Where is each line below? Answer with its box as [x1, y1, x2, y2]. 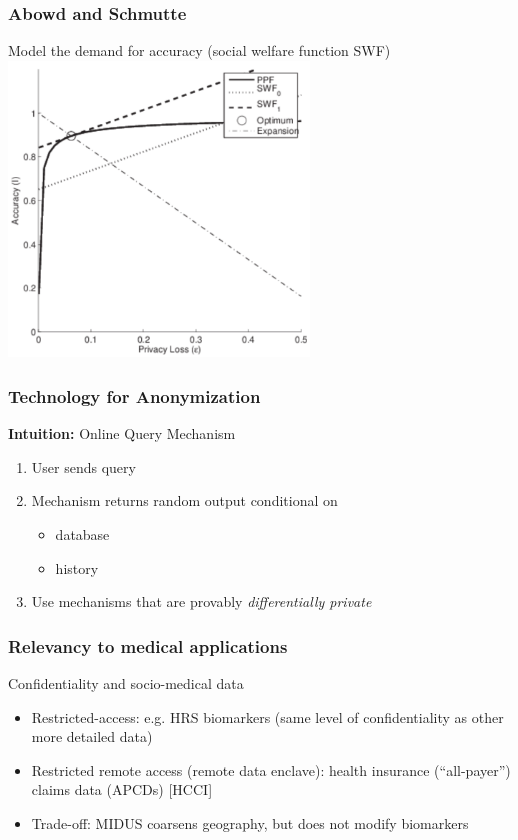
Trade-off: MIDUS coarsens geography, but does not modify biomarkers [31, 813, 469, 834]
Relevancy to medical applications [8, 633, 288, 658]
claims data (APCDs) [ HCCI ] [31, 779, 213, 800]
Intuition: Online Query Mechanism [8, 423, 236, 444]
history [55, 557, 99, 578]
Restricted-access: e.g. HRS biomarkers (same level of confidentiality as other [31, 706, 504, 727]
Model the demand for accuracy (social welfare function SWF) [8, 40, 391, 61]
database [55, 524, 110, 545]
